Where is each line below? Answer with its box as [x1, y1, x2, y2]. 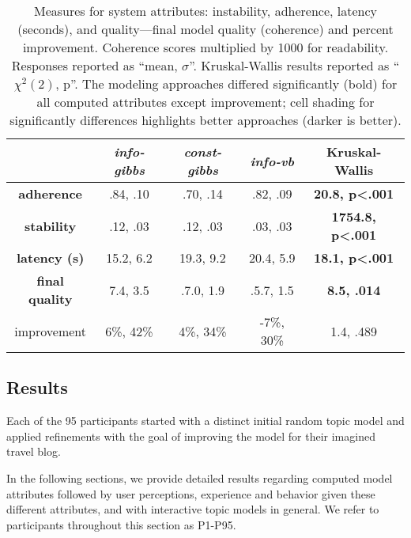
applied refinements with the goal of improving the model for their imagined [6, 427, 375, 444]
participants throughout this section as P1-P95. [6, 516, 236, 532]
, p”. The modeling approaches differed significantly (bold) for [55, 74, 398, 93]
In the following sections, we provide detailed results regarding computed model [6, 469, 393, 486]
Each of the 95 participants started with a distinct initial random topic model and [6, 412, 405, 429]
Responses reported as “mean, [11, 56, 178, 74]
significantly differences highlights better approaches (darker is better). [9, 111, 402, 129]
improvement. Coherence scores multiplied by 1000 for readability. [22, 38, 389, 56]
